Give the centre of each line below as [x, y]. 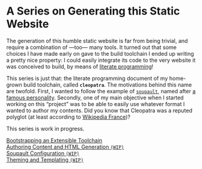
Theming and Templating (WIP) [45, 159]
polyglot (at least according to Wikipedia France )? [68, 117]
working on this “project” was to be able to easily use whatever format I [96, 104]
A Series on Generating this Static [93, 11]
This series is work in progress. [45, 128]
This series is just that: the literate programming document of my [87, 78]
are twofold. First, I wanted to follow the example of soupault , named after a [101, 91]
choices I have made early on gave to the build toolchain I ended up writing [100, 53]
